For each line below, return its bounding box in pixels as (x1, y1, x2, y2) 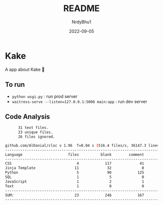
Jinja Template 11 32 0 (5, 166, 145, 171)
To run (5, 80, 25, 89)
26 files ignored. (17, 134, 55, 140)
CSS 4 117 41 (5, 161, 145, 166)
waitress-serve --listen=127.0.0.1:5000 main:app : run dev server (12, 98, 147, 104)
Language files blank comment (5, 152, 145, 157)
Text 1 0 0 (5, 184, 145, 189)
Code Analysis (5, 112, 50, 121)
